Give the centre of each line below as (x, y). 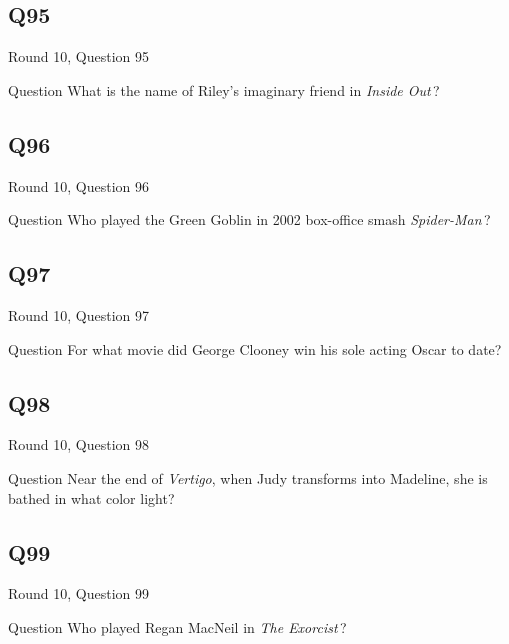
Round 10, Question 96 (79, 185)
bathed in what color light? (91, 497)
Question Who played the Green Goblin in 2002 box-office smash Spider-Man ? (249, 219)
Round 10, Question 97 (79, 314)
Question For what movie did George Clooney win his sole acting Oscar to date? (255, 348)
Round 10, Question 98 (79, 444)
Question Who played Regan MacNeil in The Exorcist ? (177, 626)
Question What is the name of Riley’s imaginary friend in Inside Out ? (224, 89)
